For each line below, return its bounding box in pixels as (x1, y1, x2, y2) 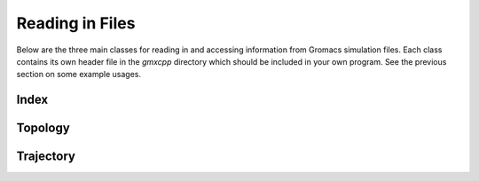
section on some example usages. (16, 69, 142, 80)
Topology (16, 121, 70, 136)
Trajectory (16, 149, 75, 164)
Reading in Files (16, 13, 136, 33)
